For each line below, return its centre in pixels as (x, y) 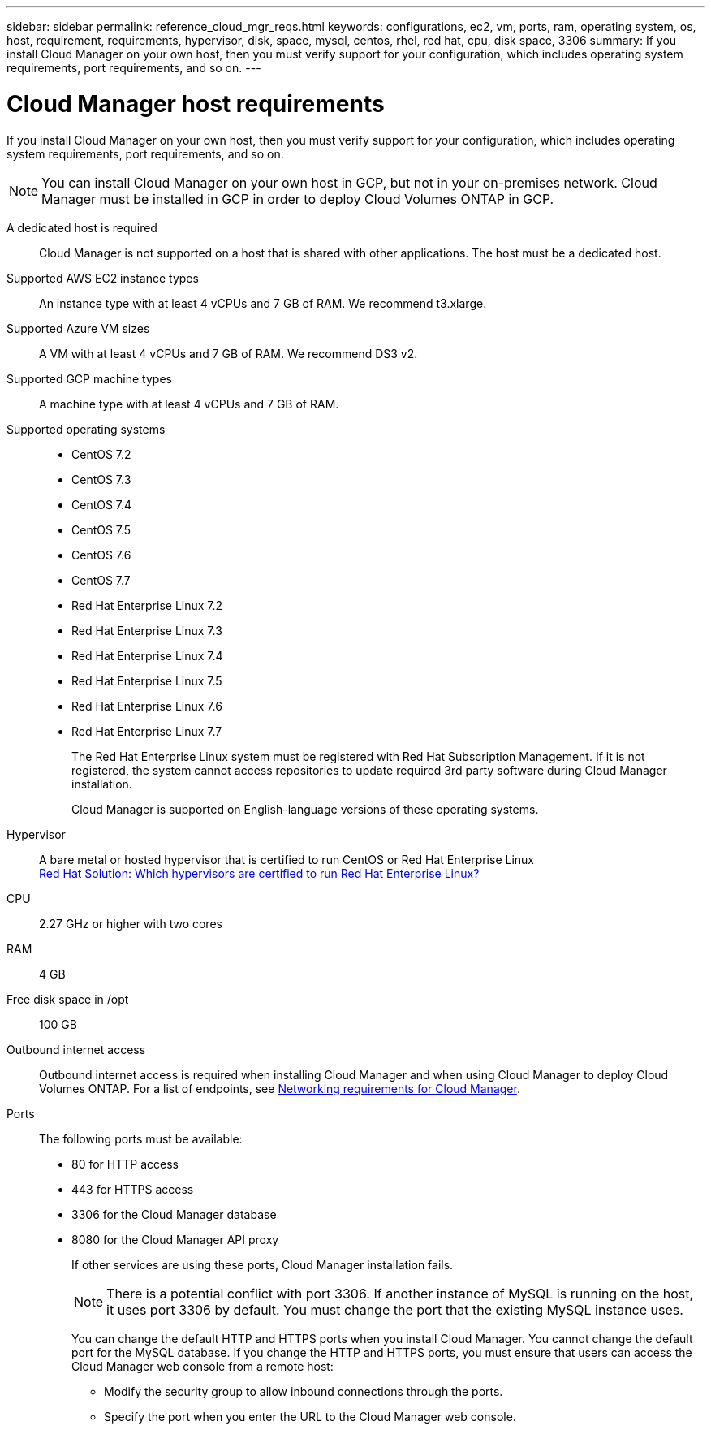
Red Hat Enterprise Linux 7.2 (147, 605)
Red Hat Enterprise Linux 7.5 (147, 680)
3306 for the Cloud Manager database (174, 1214)
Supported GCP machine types (89, 378)
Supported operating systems (86, 429)
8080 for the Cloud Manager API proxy (175, 1239)
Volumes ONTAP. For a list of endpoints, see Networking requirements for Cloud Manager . (280, 1088)
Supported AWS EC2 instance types (103, 278)
